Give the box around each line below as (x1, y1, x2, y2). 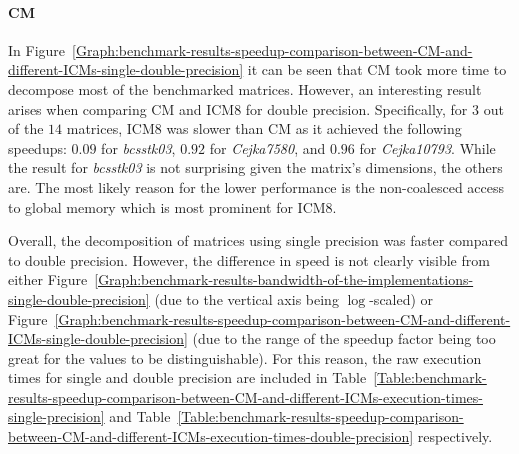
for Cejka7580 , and (209, 137, 326, 158)
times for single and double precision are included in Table (8, 367, 367, 388)
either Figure (8, 269, 88, 290)
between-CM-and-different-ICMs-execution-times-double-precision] (8, 426, 414, 447)
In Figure (8, 39, 66, 60)
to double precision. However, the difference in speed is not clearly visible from (8, 249, 490, 270)
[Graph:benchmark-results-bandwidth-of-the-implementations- (94, 269, 474, 290)
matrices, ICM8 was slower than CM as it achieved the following (66, 118, 462, 139)
